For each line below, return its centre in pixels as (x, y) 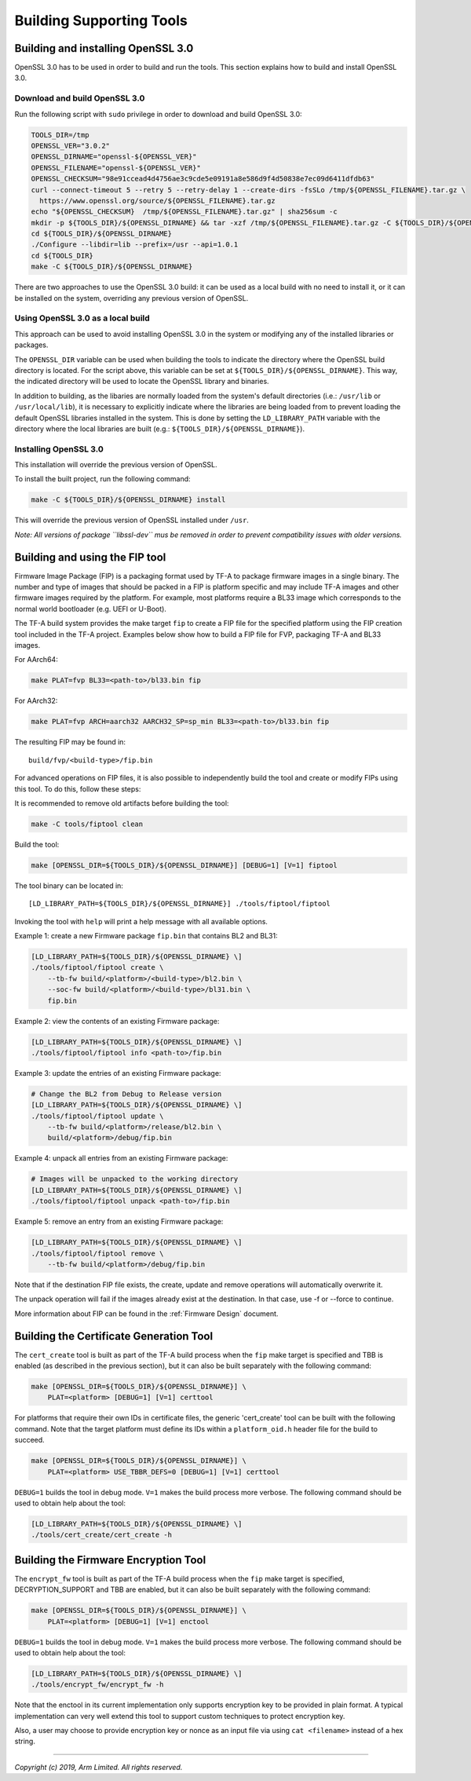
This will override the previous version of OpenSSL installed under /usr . (131, 520)
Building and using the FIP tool (90, 557)
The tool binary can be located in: (69, 885)
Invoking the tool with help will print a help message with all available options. (141, 921)
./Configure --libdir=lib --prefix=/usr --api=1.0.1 (135, 245)
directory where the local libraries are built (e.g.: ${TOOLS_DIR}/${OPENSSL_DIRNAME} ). (160, 429)
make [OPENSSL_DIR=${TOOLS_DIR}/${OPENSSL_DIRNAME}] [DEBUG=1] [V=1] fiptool (184, 865)
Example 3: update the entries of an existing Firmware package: (118, 1073)
